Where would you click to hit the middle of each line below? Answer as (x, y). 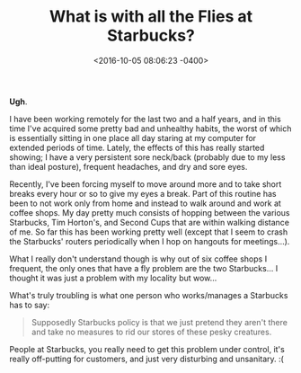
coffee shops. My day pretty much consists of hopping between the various (150, 212)
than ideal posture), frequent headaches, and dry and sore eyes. (128, 166)
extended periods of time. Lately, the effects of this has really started (137, 147)
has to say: (30, 305)
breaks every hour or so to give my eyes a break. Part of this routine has (143, 193)
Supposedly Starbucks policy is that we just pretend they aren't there (159, 322)
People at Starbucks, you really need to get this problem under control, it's (147, 349)
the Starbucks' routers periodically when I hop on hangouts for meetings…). (150, 241)
